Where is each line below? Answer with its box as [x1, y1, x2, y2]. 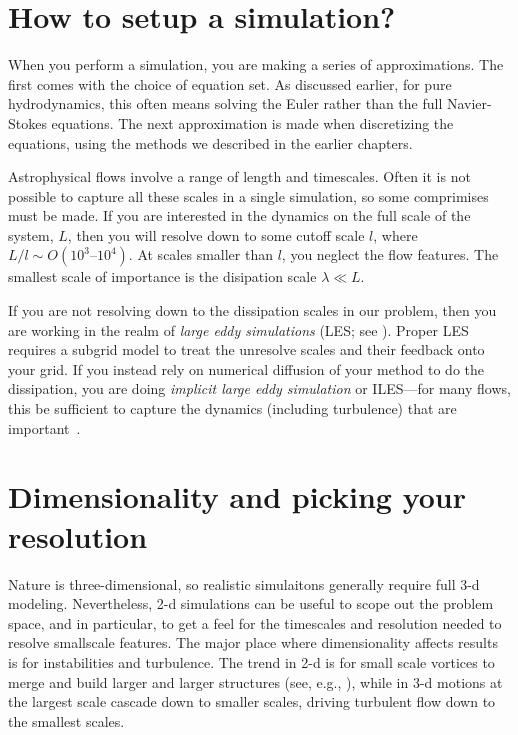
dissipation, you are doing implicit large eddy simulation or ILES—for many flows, [8, 378, 511, 399]
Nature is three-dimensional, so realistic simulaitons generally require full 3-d [8, 573, 480, 594]
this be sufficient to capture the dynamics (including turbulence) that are [8, 398, 457, 419]
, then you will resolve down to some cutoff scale [67, 224, 365, 245]
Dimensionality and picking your [8, 476, 466, 517]
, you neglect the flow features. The [281, 244, 499, 265]
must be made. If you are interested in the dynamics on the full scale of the [8, 205, 471, 226]
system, [8, 224, 54, 245]
